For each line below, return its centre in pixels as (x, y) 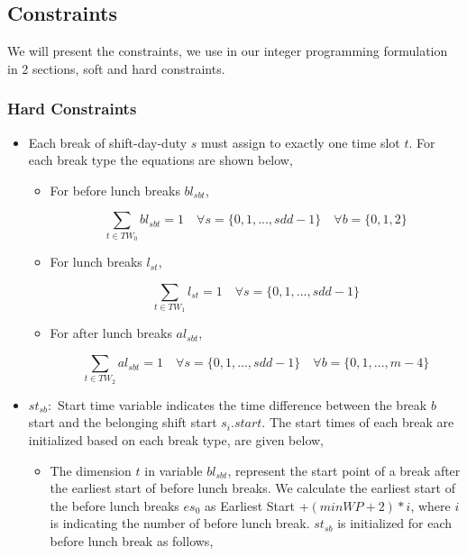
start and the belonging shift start (123, 422)
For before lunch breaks (115, 190)
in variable (174, 470)
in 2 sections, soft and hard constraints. (116, 68)
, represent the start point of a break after (344, 470)
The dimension (91, 470)
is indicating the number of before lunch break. (180, 523)
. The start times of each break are (358, 422)
